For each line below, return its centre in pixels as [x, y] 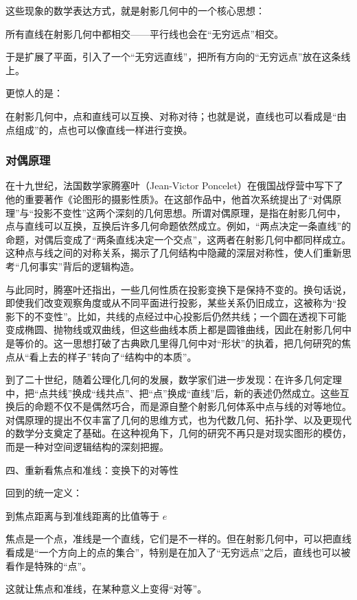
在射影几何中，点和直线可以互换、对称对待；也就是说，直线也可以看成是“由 [176, 116]
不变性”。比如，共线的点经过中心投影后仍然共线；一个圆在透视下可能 [190, 316]
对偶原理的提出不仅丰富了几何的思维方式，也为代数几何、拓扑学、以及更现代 [178, 419]
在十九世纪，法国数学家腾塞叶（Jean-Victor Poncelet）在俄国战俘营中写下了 [174, 185]
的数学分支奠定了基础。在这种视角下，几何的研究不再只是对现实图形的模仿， [178, 433]
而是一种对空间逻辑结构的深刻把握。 [87, 447]
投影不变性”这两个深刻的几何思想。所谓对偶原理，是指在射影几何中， [190, 212]
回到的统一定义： [44, 493]
